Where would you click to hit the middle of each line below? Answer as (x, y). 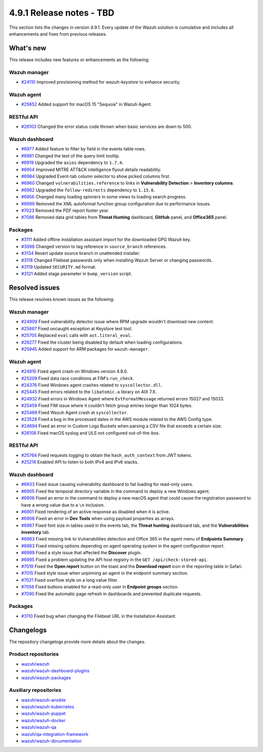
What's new (28, 48)
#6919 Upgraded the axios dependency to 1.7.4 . (72, 163)
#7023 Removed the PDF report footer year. (65, 210)
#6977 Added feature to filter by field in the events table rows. (84, 149)
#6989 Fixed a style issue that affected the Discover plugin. (81, 553)
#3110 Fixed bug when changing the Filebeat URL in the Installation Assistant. (99, 616)
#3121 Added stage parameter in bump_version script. (77, 274)
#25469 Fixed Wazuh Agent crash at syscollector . (75, 412)
